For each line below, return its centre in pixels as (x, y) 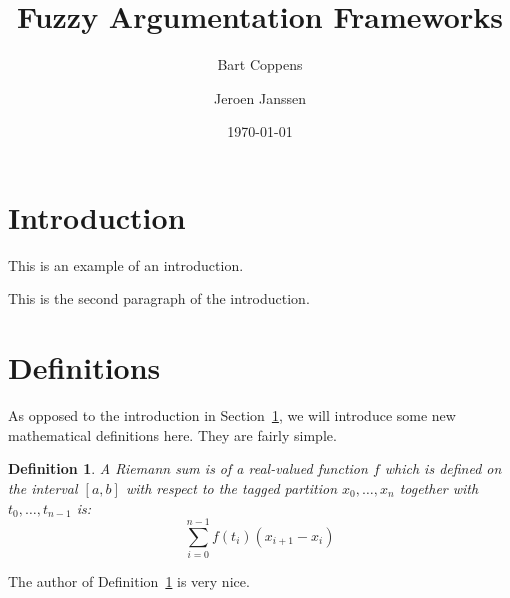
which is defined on (443, 468)
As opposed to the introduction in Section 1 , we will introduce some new (232, 415)
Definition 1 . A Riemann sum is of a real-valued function (188, 468)
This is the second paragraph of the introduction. (159, 298)
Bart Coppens (260, 64)
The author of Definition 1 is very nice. (129, 581)
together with (439, 487)
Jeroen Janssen (260, 97)
